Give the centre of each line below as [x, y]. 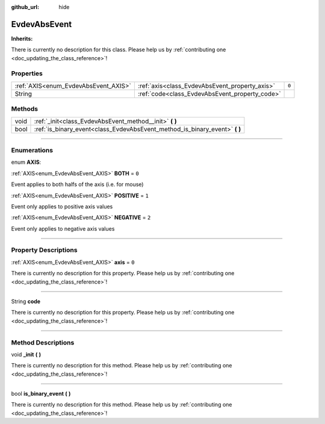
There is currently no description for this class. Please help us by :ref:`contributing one [119, 50]
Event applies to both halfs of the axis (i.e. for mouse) [77, 184]
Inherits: [22, 39]
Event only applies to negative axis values [63, 228]
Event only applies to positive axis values [62, 206]
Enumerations [32, 150]
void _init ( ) [26, 354]
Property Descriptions [44, 250]
